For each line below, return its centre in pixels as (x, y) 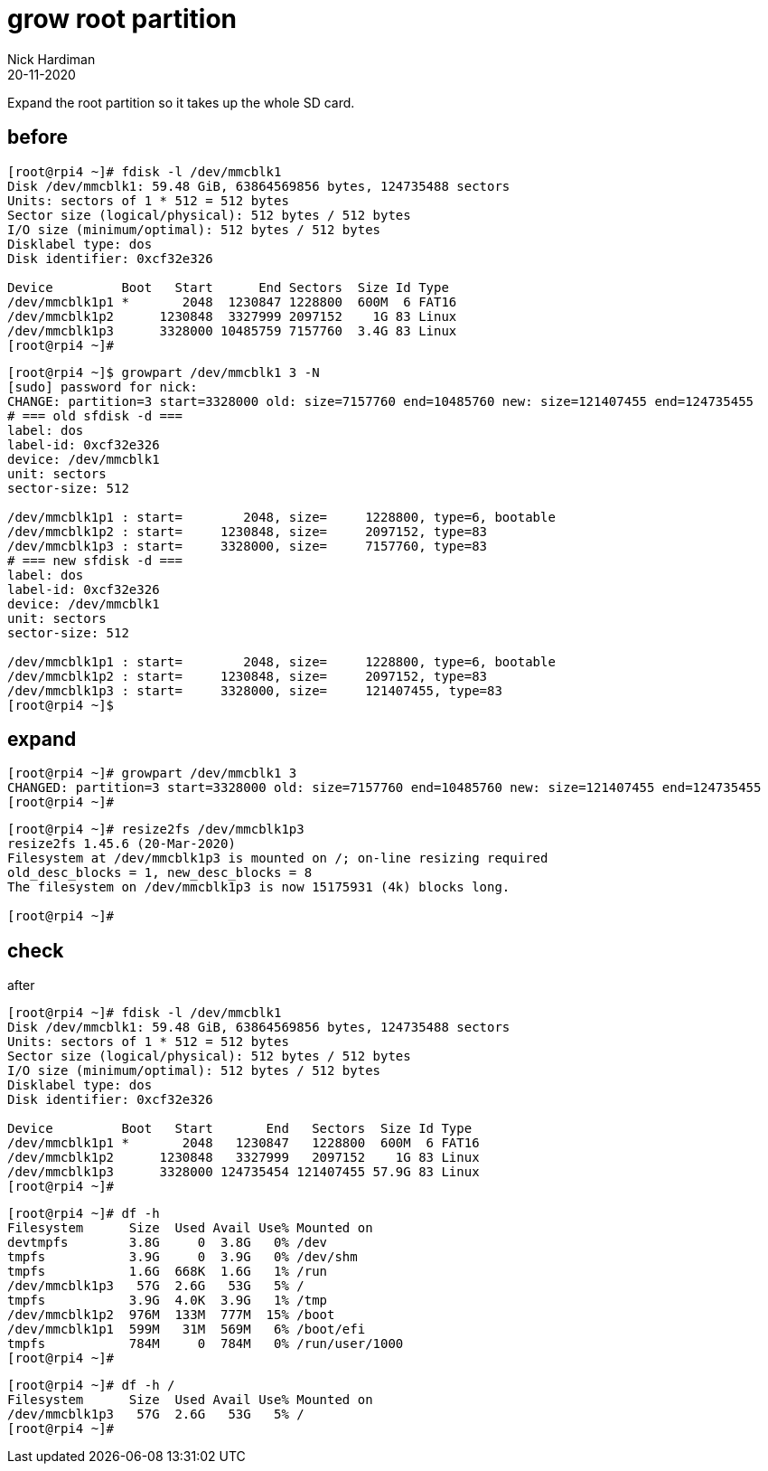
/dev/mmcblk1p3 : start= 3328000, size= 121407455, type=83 (255, 690)
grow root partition (122, 19)
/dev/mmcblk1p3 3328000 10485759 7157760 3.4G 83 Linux (232, 330)
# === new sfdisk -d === (95, 560)
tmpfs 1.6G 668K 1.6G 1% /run (168, 1272)
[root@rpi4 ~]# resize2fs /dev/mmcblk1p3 (156, 830)
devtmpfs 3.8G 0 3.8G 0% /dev (168, 1243)
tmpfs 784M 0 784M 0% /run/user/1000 (206, 1344)
